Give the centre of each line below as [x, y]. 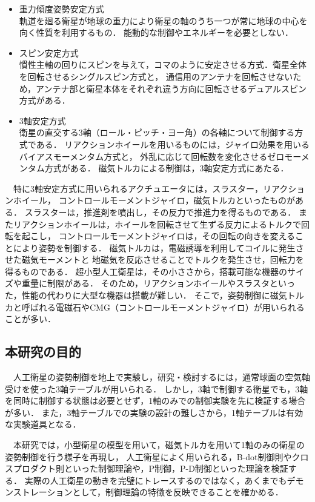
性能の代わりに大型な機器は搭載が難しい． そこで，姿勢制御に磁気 [154, 295]
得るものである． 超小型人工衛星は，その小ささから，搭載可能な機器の [146, 271]
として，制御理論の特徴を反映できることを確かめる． [178, 492]
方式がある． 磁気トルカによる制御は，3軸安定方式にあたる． [167, 168]
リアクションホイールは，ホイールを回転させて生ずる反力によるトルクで [157, 224]
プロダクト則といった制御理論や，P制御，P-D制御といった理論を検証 [151, 468]
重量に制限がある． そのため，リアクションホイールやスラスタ [145, 283]
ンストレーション [39, 492]
